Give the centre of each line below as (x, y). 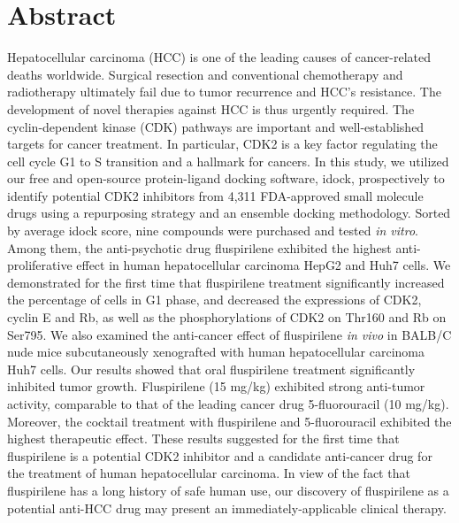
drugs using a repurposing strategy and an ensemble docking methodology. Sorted (229, 213)
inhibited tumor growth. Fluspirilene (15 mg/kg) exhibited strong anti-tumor (216, 386)
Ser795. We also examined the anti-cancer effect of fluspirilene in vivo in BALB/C (229, 334)
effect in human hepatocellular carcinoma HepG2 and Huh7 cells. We (264, 265)
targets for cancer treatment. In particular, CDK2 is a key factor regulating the (222, 144)
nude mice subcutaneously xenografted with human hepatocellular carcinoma (216, 352)
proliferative (40, 265)
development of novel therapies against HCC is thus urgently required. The (211, 108)
